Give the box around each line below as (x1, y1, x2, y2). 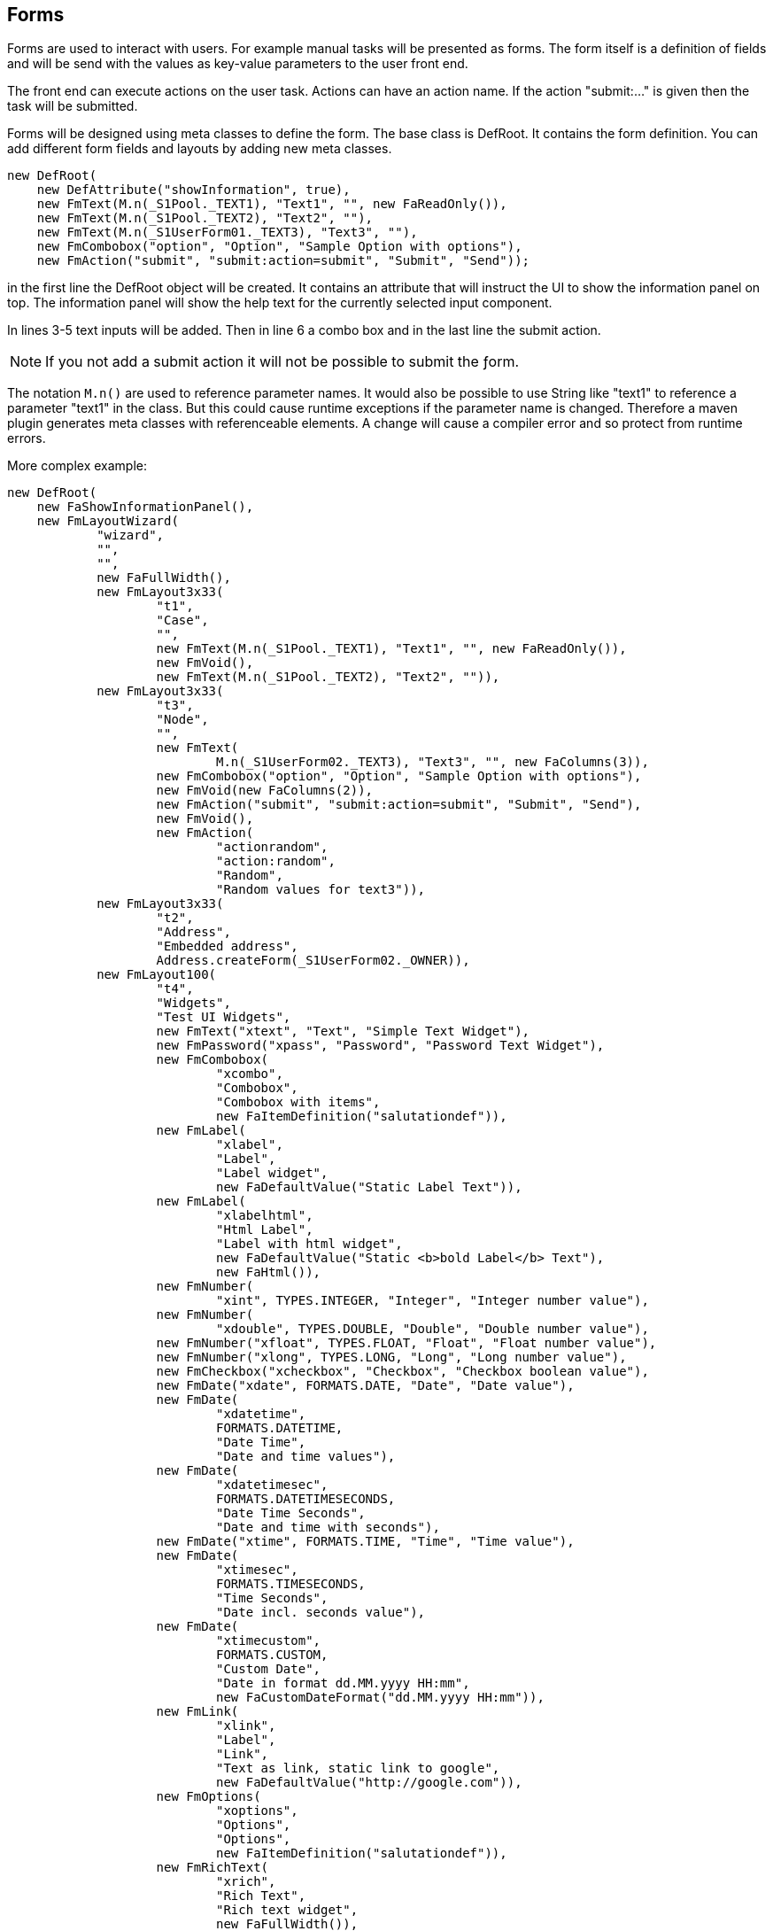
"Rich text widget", (216, 1903, 359, 1918)
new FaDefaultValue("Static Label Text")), (216, 1180, 522, 1195)
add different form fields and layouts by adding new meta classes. (7, 141, 392, 157)
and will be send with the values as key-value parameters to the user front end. (7, 56, 468, 72)
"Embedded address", (156, 939, 298, 954)
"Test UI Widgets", (156, 1010, 291, 1025)
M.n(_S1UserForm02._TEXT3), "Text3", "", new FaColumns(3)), (216, 755, 649, 770)
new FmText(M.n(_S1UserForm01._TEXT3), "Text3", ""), (36, 225, 418, 240)
